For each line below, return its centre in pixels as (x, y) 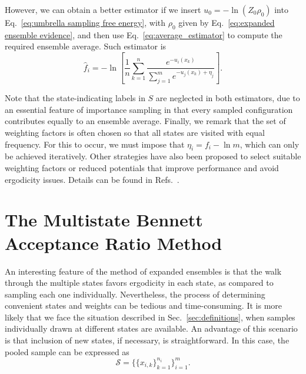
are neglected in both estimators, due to (228, 98)
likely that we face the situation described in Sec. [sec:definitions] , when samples (150, 317)
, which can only (270, 144)
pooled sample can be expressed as (67, 351)
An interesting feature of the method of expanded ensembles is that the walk (143, 271)
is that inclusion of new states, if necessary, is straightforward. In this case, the (147, 340)
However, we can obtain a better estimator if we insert (103, 9)
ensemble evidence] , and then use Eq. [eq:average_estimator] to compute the (144, 34)
